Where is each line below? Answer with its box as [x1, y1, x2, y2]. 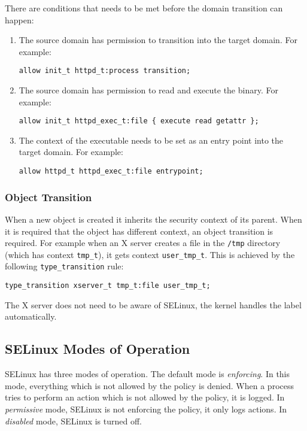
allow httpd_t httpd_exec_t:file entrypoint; [19, 167, 203, 176]
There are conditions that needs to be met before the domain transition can [5, 2, 283, 14]
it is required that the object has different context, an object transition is [5, 224, 273, 237]
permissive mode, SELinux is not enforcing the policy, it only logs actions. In [5, 402, 287, 415]
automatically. [5, 310, 57, 323]
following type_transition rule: [5, 260, 124, 272]
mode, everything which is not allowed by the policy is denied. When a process [5, 379, 294, 391]
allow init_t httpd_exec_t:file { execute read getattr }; [19, 117, 259, 126]
